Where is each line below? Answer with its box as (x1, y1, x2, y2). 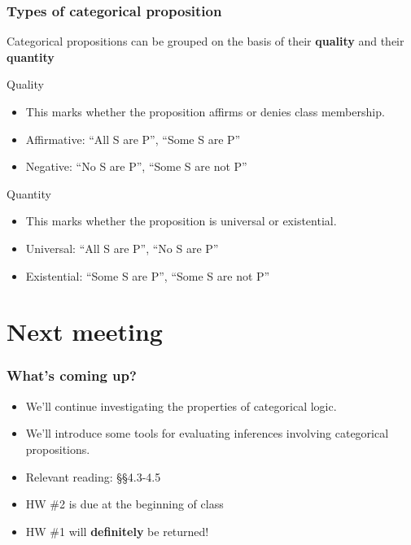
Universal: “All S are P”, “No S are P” (25, 239, 219, 256)
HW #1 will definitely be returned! (25, 522, 209, 539)
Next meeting (7, 315, 163, 348)
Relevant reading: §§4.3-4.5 (25, 468, 161, 485)
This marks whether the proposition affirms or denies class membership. (25, 103, 385, 120)
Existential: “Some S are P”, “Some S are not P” (25, 267, 270, 284)
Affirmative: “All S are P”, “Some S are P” (25, 130, 241, 147)
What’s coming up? (7, 365, 137, 386)
